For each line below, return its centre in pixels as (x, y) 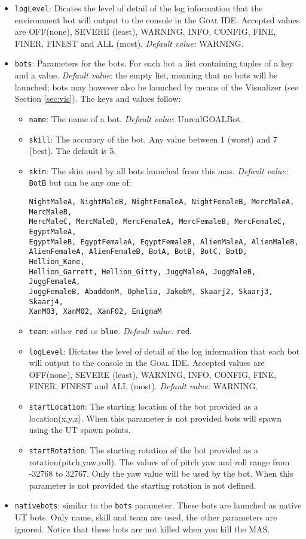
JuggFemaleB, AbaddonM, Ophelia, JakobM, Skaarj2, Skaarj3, (151, 292)
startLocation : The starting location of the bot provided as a (143, 406)
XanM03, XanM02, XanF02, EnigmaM (95, 312)
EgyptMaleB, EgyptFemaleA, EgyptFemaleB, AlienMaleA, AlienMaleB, (164, 242)
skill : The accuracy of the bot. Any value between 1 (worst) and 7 (153, 139)
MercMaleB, (51, 212)
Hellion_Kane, (57, 262)
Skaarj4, (46, 302)
